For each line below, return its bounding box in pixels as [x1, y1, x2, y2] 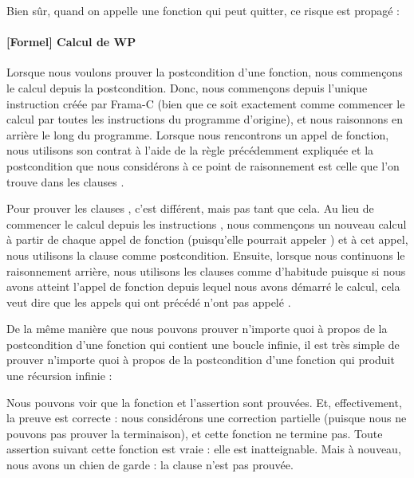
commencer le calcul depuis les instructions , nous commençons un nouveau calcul [6, 215, 407, 232]
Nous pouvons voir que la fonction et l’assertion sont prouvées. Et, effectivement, [6, 394, 402, 410]
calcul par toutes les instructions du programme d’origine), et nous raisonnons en [6, 111, 404, 127]
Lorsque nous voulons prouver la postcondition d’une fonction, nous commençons [6, 64, 403, 80]
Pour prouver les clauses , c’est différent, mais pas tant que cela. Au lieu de [6, 200, 374, 217]
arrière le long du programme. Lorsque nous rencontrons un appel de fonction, [6, 126, 389, 143]
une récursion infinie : [6, 367, 112, 384]
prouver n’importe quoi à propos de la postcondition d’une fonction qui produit [6, 351, 395, 368]
